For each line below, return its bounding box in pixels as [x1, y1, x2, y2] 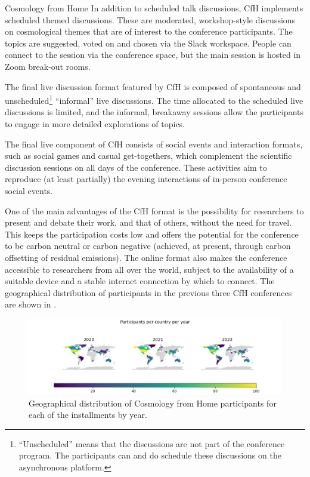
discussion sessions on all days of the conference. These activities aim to [5, 161, 267, 173]
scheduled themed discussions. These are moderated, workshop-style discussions [5, 13, 296, 26]
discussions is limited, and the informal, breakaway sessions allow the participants [5, 106, 303, 118]
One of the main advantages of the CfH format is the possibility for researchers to [5, 204, 304, 217]
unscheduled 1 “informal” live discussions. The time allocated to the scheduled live [5, 93, 303, 106]
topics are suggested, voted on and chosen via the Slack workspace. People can [5, 36, 292, 49]
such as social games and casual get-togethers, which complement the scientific [5, 149, 292, 162]
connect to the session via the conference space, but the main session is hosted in [5, 48, 301, 61]
